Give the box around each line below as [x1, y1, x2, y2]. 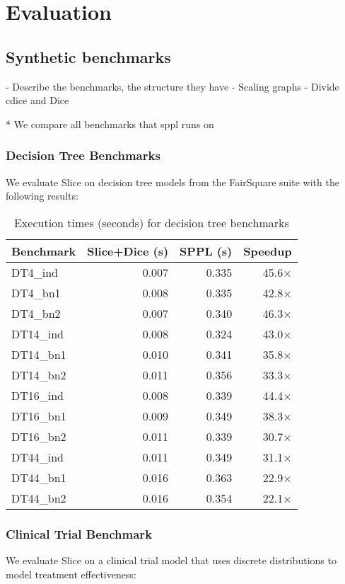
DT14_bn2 [11, 366, 66, 383]
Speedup [243, 242, 292, 259]
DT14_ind [11, 325, 64, 342]
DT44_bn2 [11, 489, 66, 506]
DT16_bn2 [11, 428, 66, 445]
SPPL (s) [180, 242, 233, 259]
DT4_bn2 [11, 304, 61, 321]
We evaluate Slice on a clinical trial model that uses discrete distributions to [6, 552, 337, 567]
